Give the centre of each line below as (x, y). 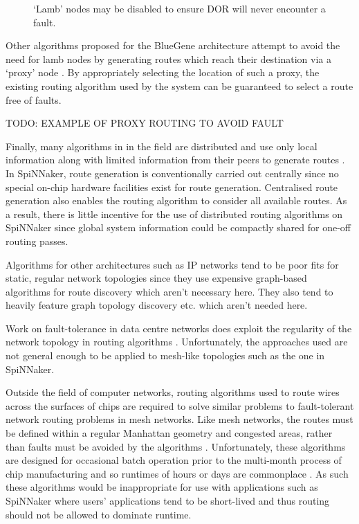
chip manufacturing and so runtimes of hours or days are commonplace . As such (177, 473)
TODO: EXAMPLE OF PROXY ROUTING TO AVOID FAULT (145, 123)
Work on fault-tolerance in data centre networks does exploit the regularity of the (179, 328)
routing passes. (37, 241)
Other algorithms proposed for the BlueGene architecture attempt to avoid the (173, 45)
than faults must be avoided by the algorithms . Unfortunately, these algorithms (176, 446)
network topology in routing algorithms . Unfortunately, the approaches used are (177, 342)
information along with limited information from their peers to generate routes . (175, 160)
